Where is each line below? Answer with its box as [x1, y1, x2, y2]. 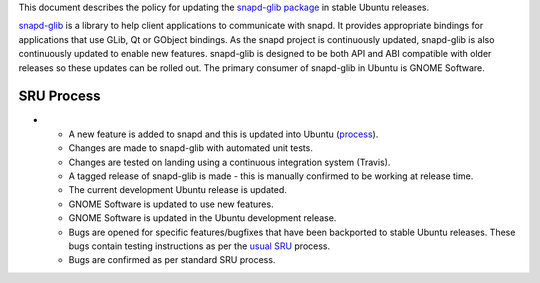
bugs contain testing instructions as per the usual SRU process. [68, 240, 330, 252]
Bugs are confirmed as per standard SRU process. [68, 254, 276, 266]
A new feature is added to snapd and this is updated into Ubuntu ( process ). [68, 128, 379, 140]
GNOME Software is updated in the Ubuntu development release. [68, 212, 337, 224]
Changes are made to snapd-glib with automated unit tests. [68, 142, 314, 154]
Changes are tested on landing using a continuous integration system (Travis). [68, 156, 391, 168]
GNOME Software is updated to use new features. [68, 198, 274, 210]
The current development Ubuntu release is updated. [68, 184, 287, 196]
